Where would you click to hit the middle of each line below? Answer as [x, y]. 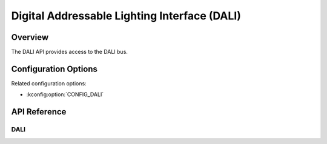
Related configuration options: [49, 83]
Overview [30, 37]
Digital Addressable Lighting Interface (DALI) [126, 16]
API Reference [39, 112]
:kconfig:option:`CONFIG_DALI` [65, 94]
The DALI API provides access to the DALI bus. [70, 52]
